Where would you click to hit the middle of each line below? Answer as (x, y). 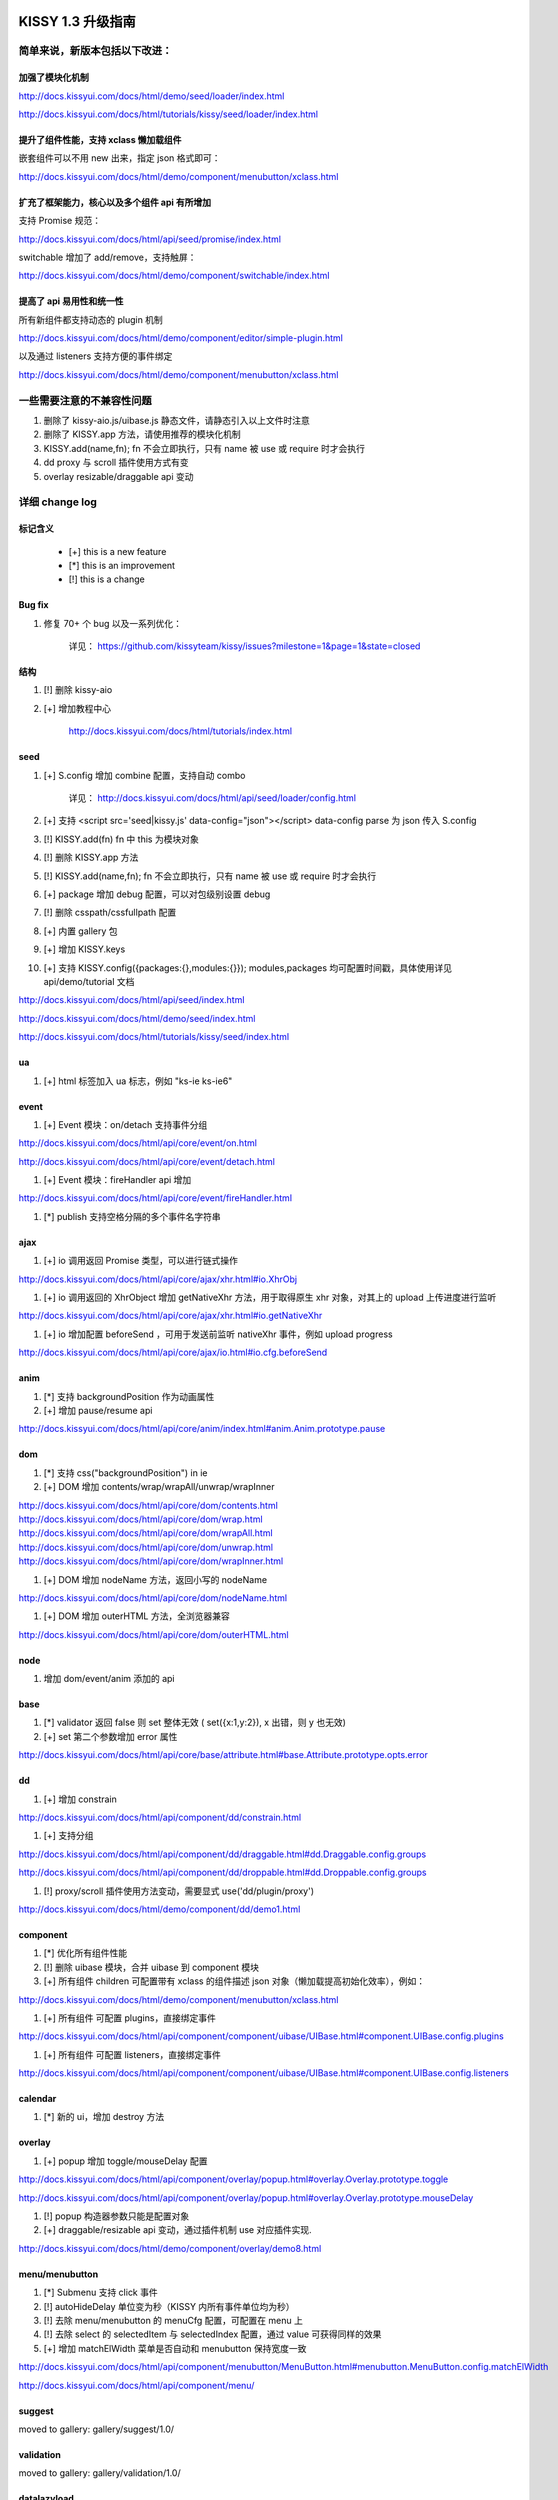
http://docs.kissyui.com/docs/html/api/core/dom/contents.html (148, 1505)
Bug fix (33, 605)
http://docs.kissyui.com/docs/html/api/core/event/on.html (137, 1143)
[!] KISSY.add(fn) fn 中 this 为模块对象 (121, 839)
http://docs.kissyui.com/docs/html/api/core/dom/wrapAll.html (146, 1533)
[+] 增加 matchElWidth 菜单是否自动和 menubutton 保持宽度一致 (175, 2348)
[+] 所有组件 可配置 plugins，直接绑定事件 (130, 2017)
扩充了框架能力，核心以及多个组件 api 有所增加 (115, 202)
